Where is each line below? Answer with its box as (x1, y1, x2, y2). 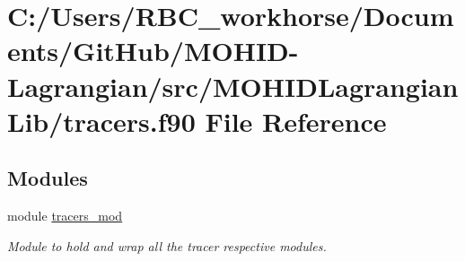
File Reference (205, 102, 387, 139)
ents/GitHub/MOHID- (7, 32, 299, 69)
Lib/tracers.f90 (7, 102, 196, 139)
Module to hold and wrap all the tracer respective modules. (7, 236, 327, 255)
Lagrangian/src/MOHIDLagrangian (7, 67, 459, 104)
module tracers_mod (7, 206, 123, 225)
